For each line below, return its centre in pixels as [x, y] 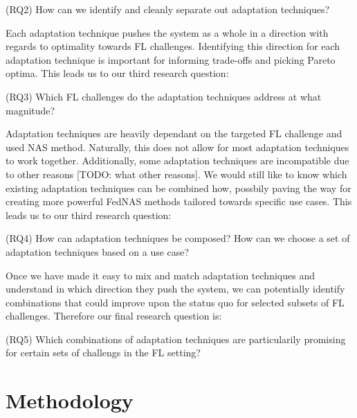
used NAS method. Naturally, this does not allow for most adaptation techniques [177, 147]
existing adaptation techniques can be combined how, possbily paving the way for [178, 188]
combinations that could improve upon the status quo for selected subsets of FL [175, 302]
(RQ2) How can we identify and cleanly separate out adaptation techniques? [168, 9]
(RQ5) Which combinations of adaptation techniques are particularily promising [176, 339]
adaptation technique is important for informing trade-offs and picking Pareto [171, 59]
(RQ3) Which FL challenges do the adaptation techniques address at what [164, 96]
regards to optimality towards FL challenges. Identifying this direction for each [173, 46]
